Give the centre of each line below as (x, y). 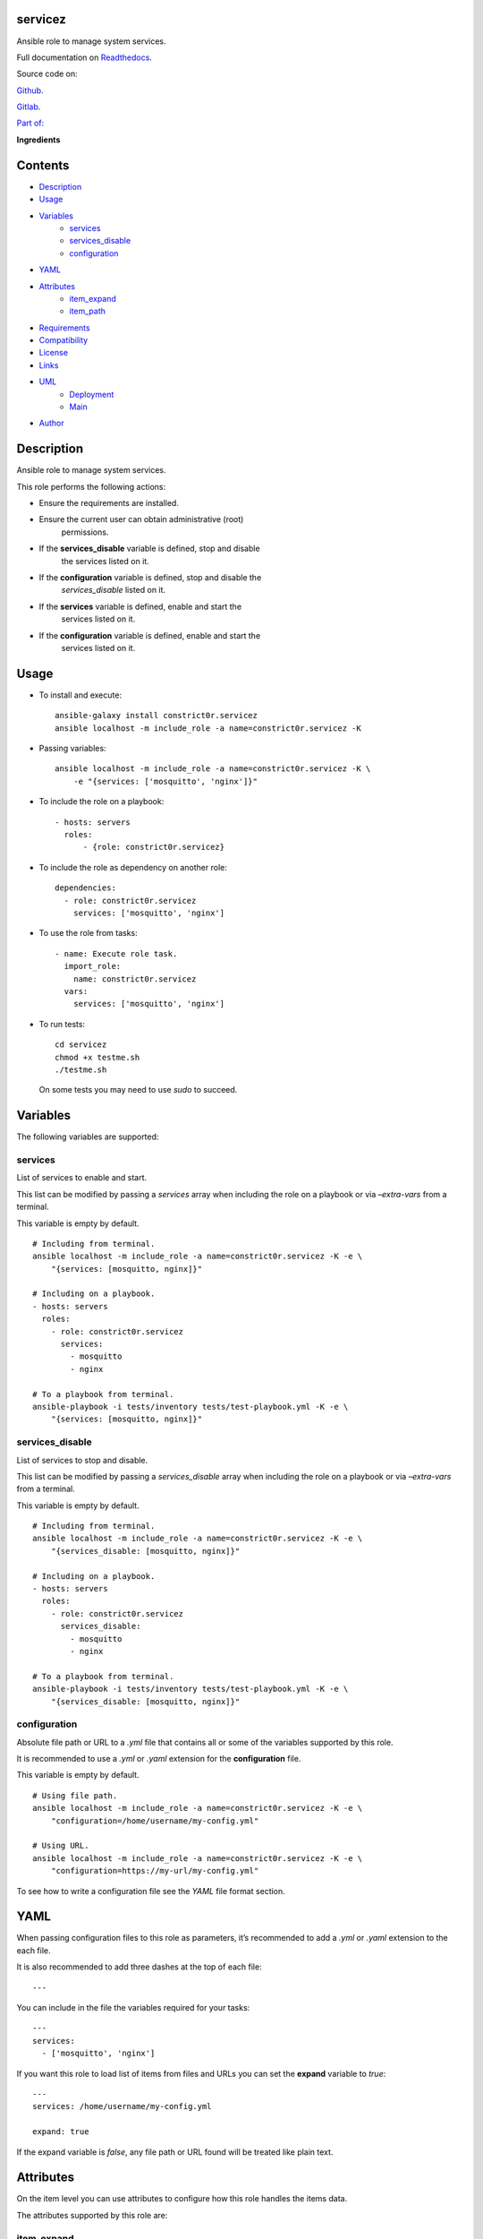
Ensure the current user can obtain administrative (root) (141, 519)
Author (51, 423)
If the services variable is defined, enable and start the (140, 606)
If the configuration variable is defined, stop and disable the (150, 578)
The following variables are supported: (88, 1137)
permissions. (85, 532)
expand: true (61, 2132)
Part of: (30, 123)
